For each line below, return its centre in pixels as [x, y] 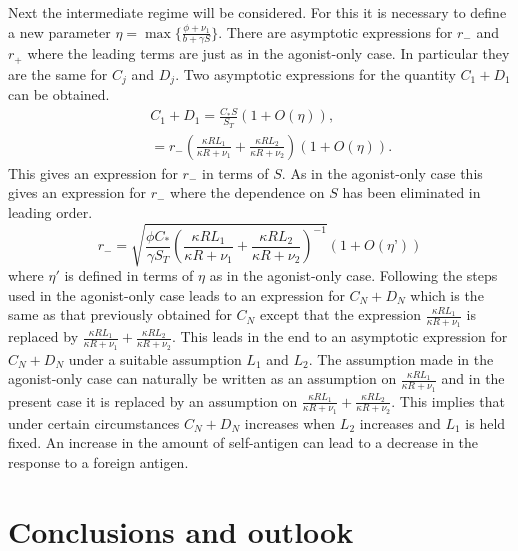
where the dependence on [247, 192]
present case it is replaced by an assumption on [153, 400]
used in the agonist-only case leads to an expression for [176, 294]
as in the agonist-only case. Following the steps [353, 275]
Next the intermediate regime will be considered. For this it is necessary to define [257, 12]
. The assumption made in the [401, 358]
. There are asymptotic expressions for [335, 31]
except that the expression [340, 314]
